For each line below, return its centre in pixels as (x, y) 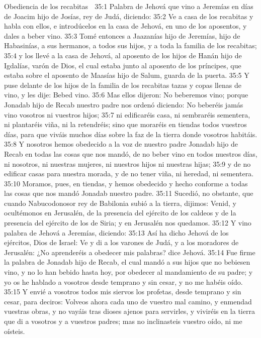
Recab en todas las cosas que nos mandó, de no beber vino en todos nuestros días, (131, 153)
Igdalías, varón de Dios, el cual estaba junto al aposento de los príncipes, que (123, 65)
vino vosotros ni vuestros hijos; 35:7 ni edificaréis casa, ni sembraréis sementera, (127, 114)
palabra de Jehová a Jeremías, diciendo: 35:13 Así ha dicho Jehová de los (116, 232)
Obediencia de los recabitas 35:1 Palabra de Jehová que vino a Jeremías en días (129, 6)
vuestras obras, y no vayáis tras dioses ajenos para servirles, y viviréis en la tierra (129, 311)
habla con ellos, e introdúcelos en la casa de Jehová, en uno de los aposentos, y (125, 26)
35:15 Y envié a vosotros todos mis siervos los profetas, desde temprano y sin (123, 292)
